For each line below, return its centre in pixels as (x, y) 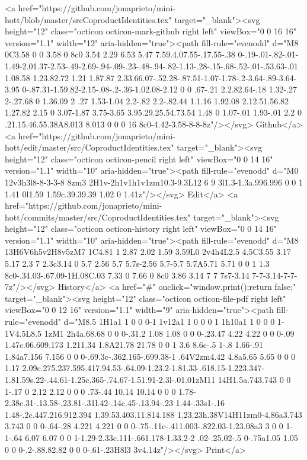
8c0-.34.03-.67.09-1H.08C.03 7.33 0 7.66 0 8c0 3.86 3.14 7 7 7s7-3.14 (127, 275)
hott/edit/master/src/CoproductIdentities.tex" (89, 147)
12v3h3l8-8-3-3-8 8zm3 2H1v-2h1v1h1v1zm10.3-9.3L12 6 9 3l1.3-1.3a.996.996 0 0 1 (154, 182)
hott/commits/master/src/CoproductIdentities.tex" (98, 217)
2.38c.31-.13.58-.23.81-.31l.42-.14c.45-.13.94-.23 (89, 403)
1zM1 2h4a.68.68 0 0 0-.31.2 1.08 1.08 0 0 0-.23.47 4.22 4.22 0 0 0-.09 (169, 333)
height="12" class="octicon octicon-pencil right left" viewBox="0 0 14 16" (139, 159)
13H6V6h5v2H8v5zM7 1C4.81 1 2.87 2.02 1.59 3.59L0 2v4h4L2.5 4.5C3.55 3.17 (148, 252)
